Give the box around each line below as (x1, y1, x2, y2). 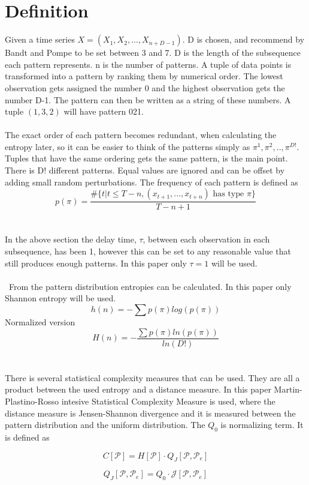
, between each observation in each (143, 233, 270, 246)
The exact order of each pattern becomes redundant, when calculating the (5, 128, 277, 141)
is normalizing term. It (220, 418, 304, 431)
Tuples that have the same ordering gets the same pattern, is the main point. (5, 152, 288, 164)
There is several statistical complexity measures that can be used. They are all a (5, 371, 300, 384)
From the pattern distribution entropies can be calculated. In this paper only (8, 280, 292, 292)
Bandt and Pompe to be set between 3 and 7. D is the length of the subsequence (5, 46, 301, 59)
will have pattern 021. (63, 105, 144, 118)
